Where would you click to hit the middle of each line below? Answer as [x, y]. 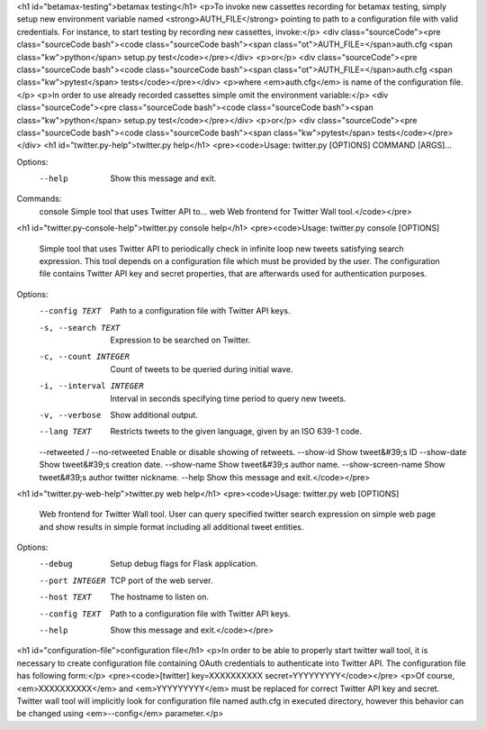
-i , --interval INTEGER [91, 386]
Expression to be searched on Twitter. [180, 340]
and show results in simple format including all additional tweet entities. [171, 526]
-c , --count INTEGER [85, 357]
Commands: [39, 199]
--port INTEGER [73, 580]
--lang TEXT [65, 432]
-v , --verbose [70, 415]
